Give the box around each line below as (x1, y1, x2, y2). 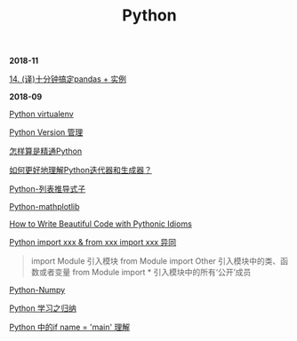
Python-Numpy (9, 285, 66, 296)
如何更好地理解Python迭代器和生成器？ (9, 165, 153, 176)
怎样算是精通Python (9, 146, 83, 156)
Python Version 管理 (9, 127, 84, 138)
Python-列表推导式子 (9, 184, 86, 194)
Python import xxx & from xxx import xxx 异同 (9, 237, 177, 248)
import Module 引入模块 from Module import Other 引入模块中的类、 (30, 256, 281, 266)
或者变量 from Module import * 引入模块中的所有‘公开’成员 (38, 267, 252, 278)
